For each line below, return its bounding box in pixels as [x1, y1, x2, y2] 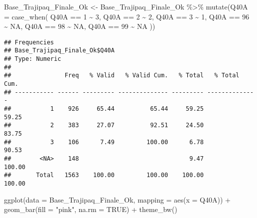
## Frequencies [4, 38, 54, 46]
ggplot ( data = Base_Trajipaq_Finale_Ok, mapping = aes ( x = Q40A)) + [4, 194, 231, 205]
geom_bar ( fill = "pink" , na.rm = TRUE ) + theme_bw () [4, 204, 177, 215]
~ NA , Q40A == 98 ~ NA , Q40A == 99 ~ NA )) [4, 21, 155, 31]
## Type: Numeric [4, 55, 61, 63]
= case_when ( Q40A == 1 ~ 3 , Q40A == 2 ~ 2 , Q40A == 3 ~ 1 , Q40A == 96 [4, 11, 250, 21]
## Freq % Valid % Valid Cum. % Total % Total [4, 72, 240, 79]
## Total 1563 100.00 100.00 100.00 [4, 172, 204, 179]
